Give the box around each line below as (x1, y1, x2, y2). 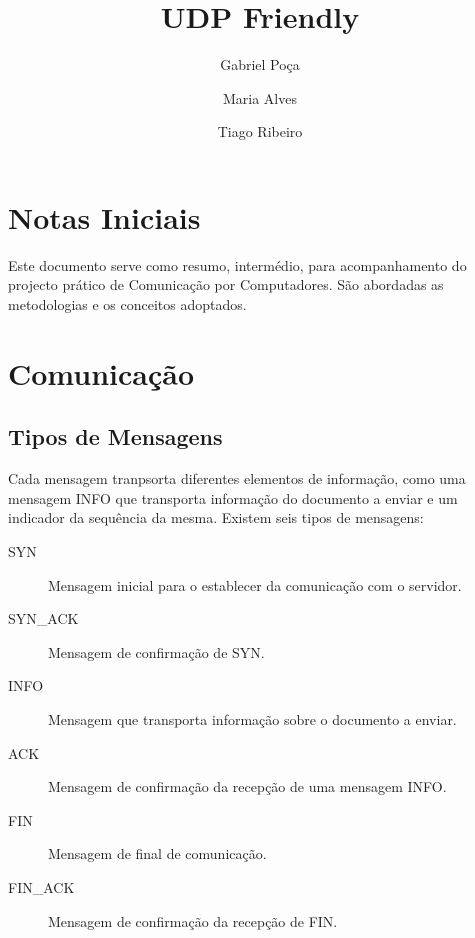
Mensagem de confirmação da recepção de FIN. (48, 910, 338, 931)
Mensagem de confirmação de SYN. (48, 641, 265, 662)
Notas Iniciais (8, 196, 201, 237)
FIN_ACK (8, 876, 75, 897)
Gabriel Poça (220, 54, 300, 75)
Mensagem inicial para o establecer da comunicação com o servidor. (48, 574, 462, 595)
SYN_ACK (8, 608, 79, 629)
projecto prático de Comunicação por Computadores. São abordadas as (8, 274, 444, 295)
